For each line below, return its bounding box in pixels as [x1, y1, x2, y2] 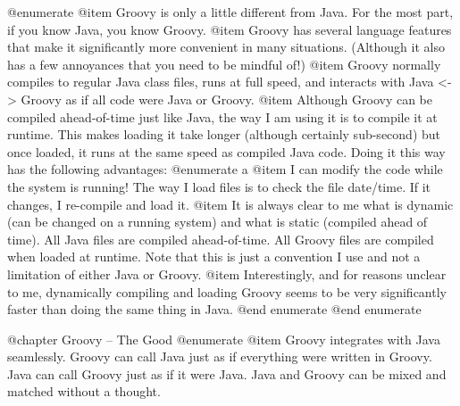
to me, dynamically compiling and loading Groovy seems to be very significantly [7, 282, 447, 301]
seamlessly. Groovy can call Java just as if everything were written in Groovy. [7, 347, 432, 366]
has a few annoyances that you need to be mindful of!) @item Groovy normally [7, 54, 441, 73]
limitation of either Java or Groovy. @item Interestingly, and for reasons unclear [7, 264, 447, 283]
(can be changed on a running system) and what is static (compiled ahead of [7, 212, 428, 231]
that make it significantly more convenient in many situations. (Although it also [7, 37, 445, 56]
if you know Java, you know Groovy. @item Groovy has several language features [7, 20, 452, 38]
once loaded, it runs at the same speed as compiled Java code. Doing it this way [7, 142, 446, 161]
